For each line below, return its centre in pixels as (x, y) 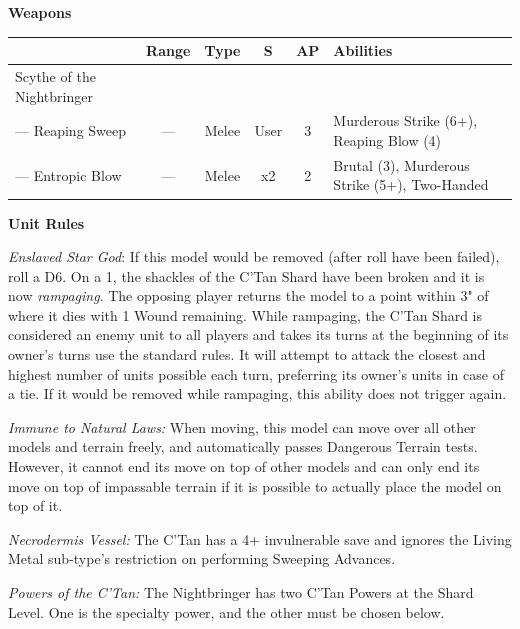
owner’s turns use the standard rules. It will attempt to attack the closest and (247, 354)
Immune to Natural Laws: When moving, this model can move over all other (242, 426)
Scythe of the (55, 75)
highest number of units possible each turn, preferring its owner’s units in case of (256, 373)
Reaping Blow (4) (387, 139)
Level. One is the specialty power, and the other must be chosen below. (226, 611)
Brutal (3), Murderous (401, 164)
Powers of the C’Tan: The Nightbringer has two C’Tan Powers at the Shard (241, 592)
